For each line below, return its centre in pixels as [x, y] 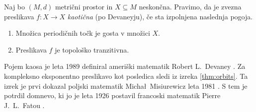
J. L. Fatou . [24, 105]
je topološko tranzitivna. [92, 49]
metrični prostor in [84, 6]
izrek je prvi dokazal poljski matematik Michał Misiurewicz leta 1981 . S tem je [126, 85]
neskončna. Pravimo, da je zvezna [190, 6]
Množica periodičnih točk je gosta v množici [83, 33]
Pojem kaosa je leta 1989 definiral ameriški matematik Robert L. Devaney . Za [125, 66]
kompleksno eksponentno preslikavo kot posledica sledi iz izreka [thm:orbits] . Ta [126, 76]
